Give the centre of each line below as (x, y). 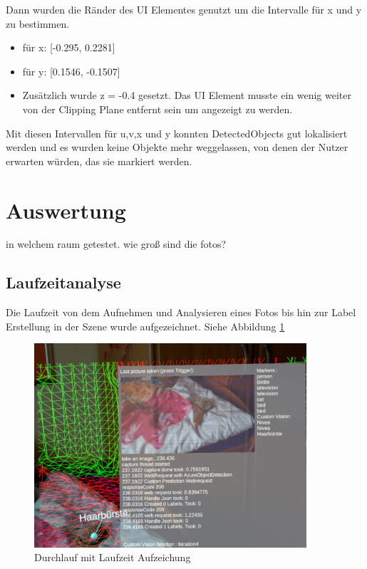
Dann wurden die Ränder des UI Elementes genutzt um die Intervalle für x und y (184, 9)
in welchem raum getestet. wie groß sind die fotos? (116, 244)
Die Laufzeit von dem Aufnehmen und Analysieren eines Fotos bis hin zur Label (181, 312)
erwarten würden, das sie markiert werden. (99, 161)
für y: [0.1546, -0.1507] (71, 71)
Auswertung (66, 210)
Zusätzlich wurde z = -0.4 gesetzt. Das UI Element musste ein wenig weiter (187, 95)
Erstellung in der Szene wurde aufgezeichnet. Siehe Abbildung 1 (145, 326)
